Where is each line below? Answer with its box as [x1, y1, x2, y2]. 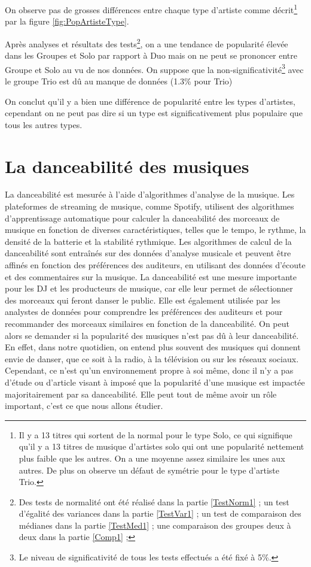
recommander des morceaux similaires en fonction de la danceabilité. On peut [5, 317, 289, 329]
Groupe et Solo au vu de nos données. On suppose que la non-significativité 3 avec [5, 61, 304, 75]
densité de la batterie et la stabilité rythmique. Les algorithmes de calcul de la [5, 235, 292, 247]
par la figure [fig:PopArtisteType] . [5, 15, 129, 28]
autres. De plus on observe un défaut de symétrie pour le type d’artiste [19, 463, 279, 476]
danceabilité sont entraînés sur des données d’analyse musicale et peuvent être [5, 247, 291, 259]
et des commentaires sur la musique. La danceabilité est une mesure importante [5, 270, 297, 283]
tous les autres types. [5, 118, 83, 131]
